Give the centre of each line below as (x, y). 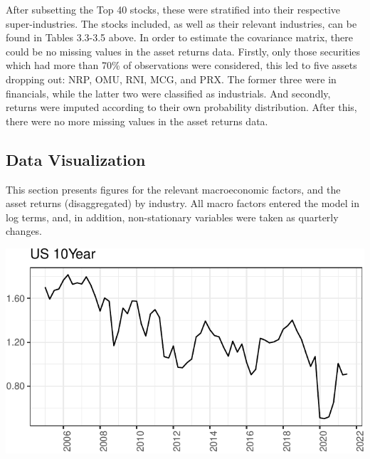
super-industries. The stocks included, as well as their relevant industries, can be (181, 23)
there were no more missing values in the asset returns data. (137, 121)
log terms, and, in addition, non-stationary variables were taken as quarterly (172, 217)
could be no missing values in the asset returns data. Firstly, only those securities (183, 51)
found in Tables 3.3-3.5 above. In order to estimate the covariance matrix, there (179, 37)
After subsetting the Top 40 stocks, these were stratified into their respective (173, 9)
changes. (24, 231)
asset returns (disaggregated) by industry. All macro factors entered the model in (183, 203)
